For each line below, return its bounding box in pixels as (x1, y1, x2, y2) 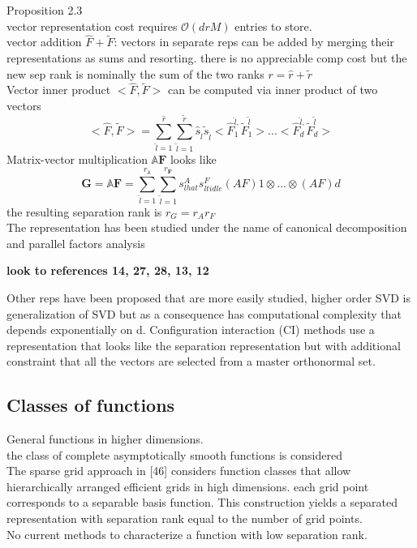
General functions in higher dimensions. (6, 430, 204, 447)
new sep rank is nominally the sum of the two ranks (6, 65, 264, 82)
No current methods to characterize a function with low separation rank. (6, 525, 368, 542)
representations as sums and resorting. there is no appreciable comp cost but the (6, 49, 407, 66)
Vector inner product (6, 81, 111, 98)
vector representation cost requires (6, 17, 178, 34)
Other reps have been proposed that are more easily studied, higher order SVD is (6, 289, 411, 306)
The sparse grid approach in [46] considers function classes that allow (6, 462, 351, 479)
